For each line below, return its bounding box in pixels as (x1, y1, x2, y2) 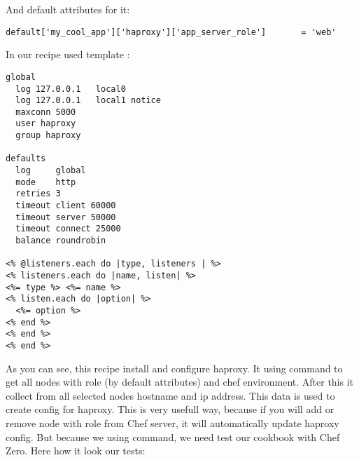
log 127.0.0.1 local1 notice (15, 95, 161, 106)
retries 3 (15, 189, 61, 199)
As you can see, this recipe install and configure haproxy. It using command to (6, 360, 343, 375)
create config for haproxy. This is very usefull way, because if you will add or (6, 402, 335, 417)
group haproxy (15, 130, 81, 141)
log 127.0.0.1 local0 (15, 83, 126, 94)
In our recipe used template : (6, 47, 130, 62)
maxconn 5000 (15, 107, 76, 117)
